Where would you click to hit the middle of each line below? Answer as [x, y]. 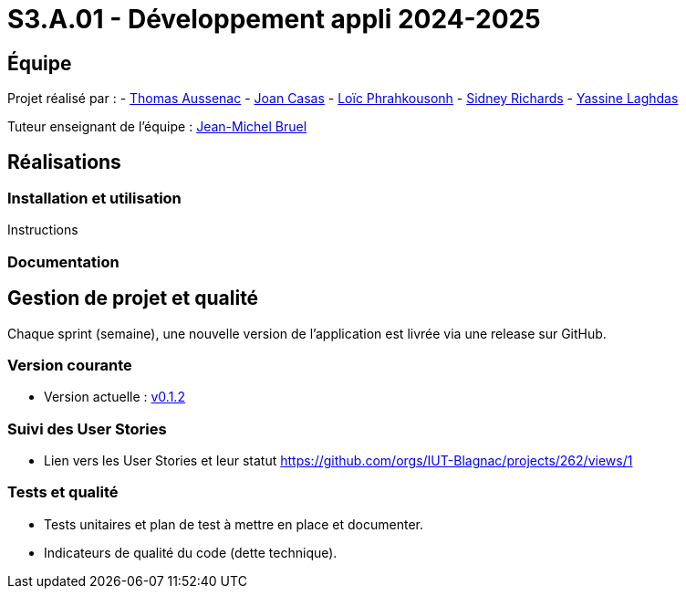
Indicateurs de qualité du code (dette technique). [191, 552]
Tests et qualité [63, 492]
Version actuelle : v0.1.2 [114, 397]
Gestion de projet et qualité [133, 298]
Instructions [43, 230]
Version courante [70, 365]
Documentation [63, 261]
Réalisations [64, 162]
